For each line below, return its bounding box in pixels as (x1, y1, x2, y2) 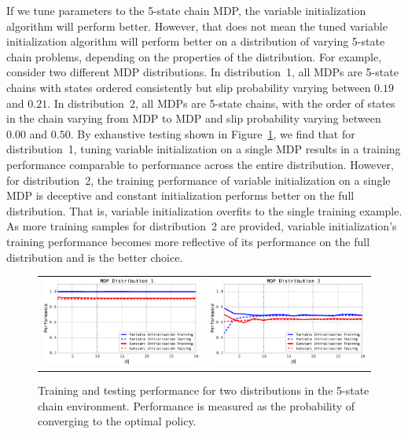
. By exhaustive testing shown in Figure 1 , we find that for (70, 125, 355, 142)
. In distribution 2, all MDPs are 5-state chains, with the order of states (47, 94, 395, 111)
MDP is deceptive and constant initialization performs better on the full (6, 187, 355, 204)
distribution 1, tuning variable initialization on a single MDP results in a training (6, 141, 401, 157)
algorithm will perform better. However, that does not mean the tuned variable (6, 17, 388, 34)
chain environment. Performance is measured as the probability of (38, 397, 355, 414)
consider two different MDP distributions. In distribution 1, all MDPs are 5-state (6, 64, 399, 80)
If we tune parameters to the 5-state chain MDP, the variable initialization (6, 2, 366, 18)
